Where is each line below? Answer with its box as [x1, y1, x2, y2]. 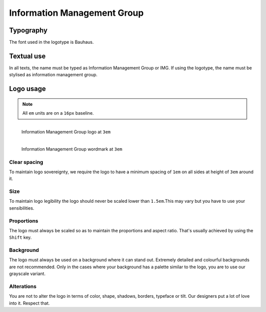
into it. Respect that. [9, 300, 50, 306]
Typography [9, 26, 48, 34]
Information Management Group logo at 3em [21, 129, 111, 135]
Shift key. [9, 234, 32, 241]
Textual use [9, 52, 46, 60]
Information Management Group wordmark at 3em [21, 146, 123, 152]
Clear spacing [9, 158, 44, 165]
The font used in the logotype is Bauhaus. [9, 39, 94, 45]
